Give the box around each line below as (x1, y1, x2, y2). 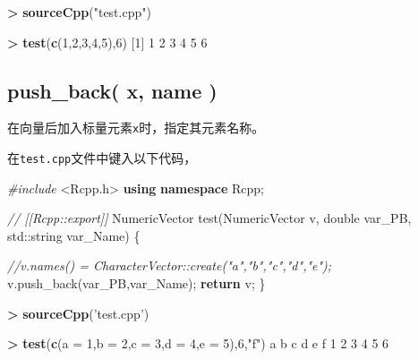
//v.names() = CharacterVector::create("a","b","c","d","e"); (7, 256, 332, 275)
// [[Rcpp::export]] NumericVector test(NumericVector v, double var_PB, (7, 209, 412, 227)
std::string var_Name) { (7, 226, 141, 244)
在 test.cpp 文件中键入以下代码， (7, 149, 197, 167)
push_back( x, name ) (7, 76, 218, 104)
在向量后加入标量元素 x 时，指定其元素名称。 (7, 118, 265, 137)
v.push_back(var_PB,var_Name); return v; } (7, 274, 266, 293)
